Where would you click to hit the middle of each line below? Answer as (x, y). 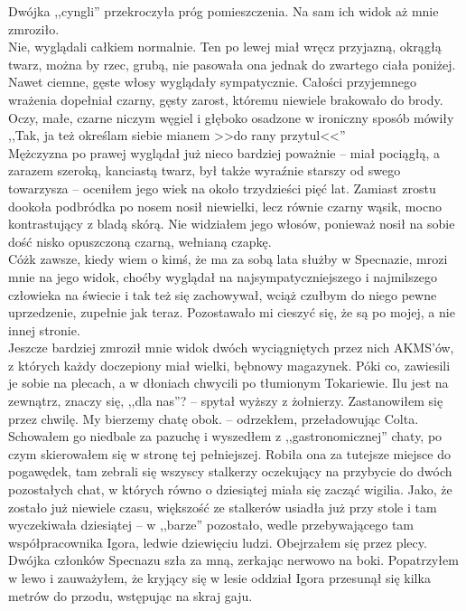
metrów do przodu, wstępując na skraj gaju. (130, 595)
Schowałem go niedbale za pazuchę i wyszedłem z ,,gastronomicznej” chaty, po (225, 436)
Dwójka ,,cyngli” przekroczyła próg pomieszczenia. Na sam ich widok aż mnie (224, 11)
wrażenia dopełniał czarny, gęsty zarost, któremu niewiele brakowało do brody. (226, 99)
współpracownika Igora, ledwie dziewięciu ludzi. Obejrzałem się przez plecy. (218, 542)
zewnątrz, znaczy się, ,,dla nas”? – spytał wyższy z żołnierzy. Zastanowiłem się (226, 401)
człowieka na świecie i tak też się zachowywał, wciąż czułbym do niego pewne (223, 294)
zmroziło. (34, 28)
